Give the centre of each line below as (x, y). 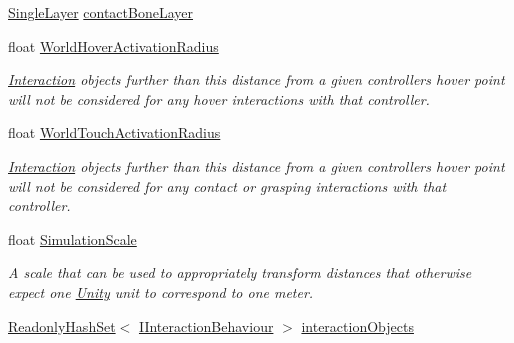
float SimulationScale (72, 238)
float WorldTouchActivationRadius (114, 132)
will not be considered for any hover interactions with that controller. (219, 98)
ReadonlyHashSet (62, 325)
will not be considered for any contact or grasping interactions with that (227, 185)
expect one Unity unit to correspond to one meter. (161, 291)
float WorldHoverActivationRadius (113, 45)
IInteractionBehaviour (206, 325)
